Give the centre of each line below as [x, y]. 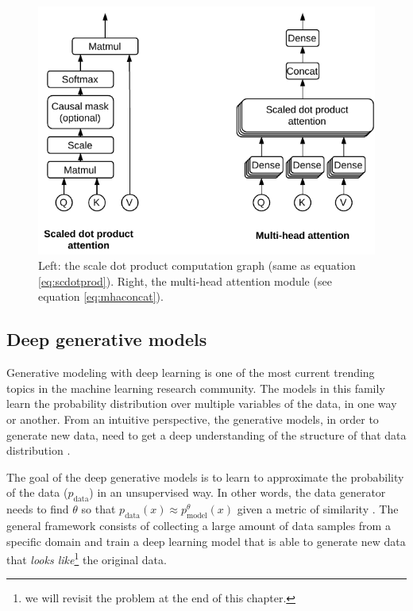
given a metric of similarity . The [318, 509]
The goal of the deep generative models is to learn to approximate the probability [205, 477]
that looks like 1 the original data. [87, 558]
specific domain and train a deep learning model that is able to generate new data [206, 541]
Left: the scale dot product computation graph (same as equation [197, 265]
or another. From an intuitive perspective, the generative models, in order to [193, 419]
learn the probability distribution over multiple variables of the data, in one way [202, 403]
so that [98, 509]
